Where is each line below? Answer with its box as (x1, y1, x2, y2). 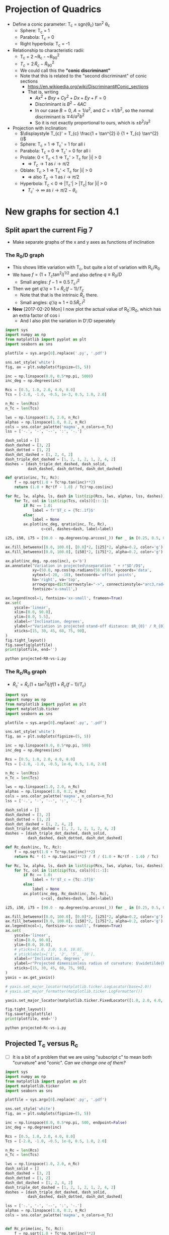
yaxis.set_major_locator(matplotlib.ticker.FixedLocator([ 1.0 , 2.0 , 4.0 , (5, 998, 163, 1003)
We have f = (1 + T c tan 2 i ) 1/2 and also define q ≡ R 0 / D (12, 270, 122, 279)
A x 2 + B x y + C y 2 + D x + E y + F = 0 (35, 94, 107, 101)
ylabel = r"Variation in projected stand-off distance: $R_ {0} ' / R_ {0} (14, 624, 165, 629)
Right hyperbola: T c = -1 (20, 40, 70, 48)
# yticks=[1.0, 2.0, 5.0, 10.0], (14, 947, 84, 952)
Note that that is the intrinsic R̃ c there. (20, 292, 99, 299)
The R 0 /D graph (5, 252, 44, 260)
